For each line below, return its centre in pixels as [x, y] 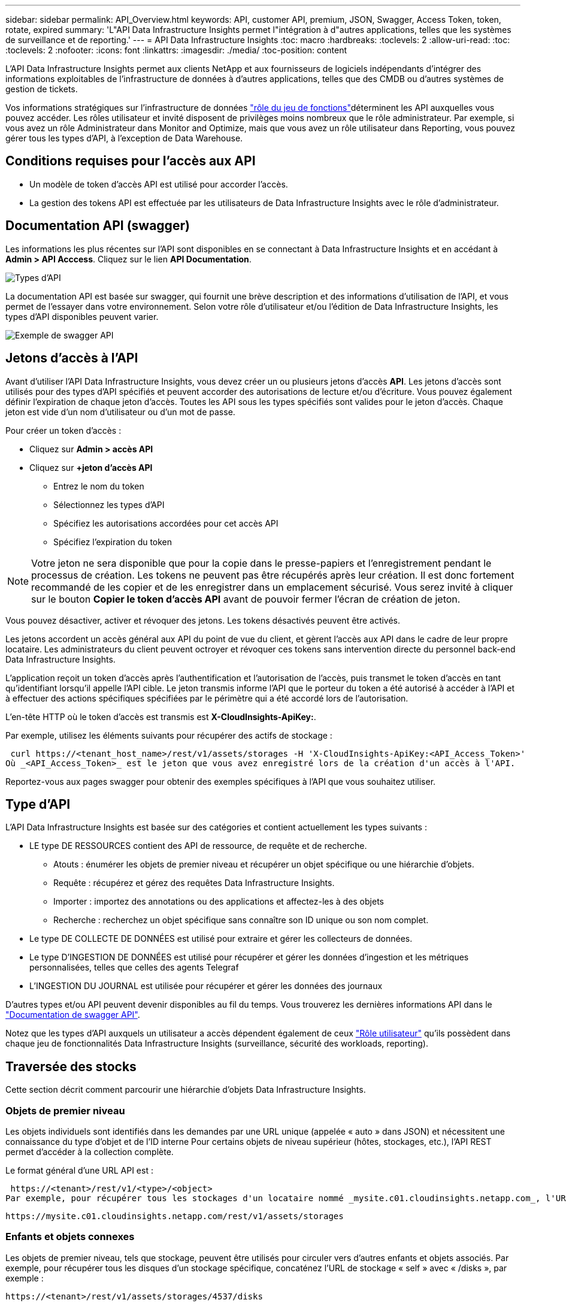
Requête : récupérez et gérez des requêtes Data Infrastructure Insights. [194, 883]
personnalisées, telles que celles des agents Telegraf [134, 968]
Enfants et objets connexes [70, 1237]
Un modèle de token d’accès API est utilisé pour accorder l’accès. [159, 184]
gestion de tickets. [42, 89]
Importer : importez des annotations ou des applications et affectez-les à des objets [219, 902]
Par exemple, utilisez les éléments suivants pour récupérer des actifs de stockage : [169, 735]
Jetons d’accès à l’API [72, 358]
